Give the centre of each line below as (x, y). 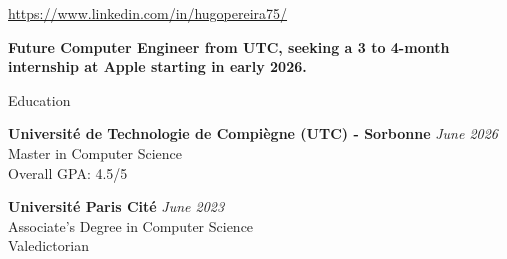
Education (39, 99)
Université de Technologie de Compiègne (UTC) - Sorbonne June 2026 (253, 133)
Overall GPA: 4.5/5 (68, 172)
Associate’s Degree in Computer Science (131, 225)
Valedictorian (48, 245)
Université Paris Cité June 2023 (116, 206)
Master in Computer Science (95, 152)
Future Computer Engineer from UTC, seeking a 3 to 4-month (229, 46)
